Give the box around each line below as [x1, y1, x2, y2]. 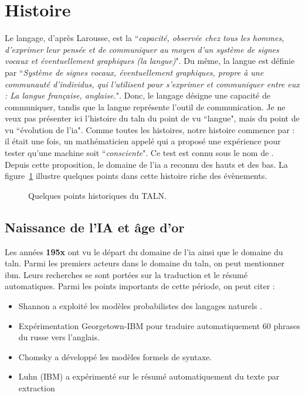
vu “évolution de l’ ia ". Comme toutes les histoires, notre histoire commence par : [5, 123, 295, 136]
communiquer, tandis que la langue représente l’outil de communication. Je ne [5, 100, 286, 113]
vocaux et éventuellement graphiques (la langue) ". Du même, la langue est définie [5, 55, 295, 67]
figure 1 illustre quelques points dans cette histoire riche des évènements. [5, 170, 267, 182]
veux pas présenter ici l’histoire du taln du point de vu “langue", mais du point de [5, 112, 300, 124]
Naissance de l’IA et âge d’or [5, 218, 185, 236]
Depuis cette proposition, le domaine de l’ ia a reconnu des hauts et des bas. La [5, 158, 288, 170]
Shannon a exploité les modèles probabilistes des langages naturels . [18, 300, 262, 312]
